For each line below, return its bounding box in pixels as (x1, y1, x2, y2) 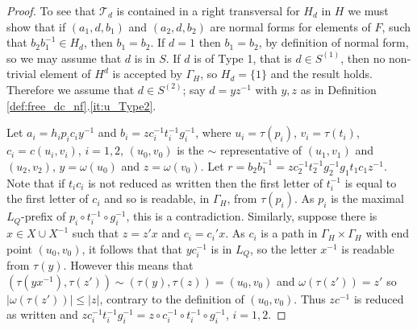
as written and (6, 306, 78, 323)
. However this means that (63, 257, 194, 274)
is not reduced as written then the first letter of (88, 174, 323, 191)
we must (348, 2, 389, 19)
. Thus (294, 290, 326, 307)
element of (40, 65, 91, 82)
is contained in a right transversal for (116, 2, 300, 19)
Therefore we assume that (6, 80, 135, 97)
